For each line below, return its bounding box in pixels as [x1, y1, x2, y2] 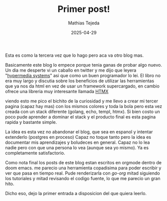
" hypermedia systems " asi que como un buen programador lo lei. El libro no [5, 72, 161, 78]
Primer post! [57, 3, 110, 15]
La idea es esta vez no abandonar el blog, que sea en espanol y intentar [5, 128, 153, 135]
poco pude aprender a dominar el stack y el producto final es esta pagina [5, 113, 156, 120]
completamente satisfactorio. [5, 150, 66, 156]
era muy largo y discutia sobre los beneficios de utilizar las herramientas [5, 78, 155, 84]
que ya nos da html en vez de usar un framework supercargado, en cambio [5, 83, 160, 89]
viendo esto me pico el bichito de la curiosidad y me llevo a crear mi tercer [5, 98, 159, 104]
